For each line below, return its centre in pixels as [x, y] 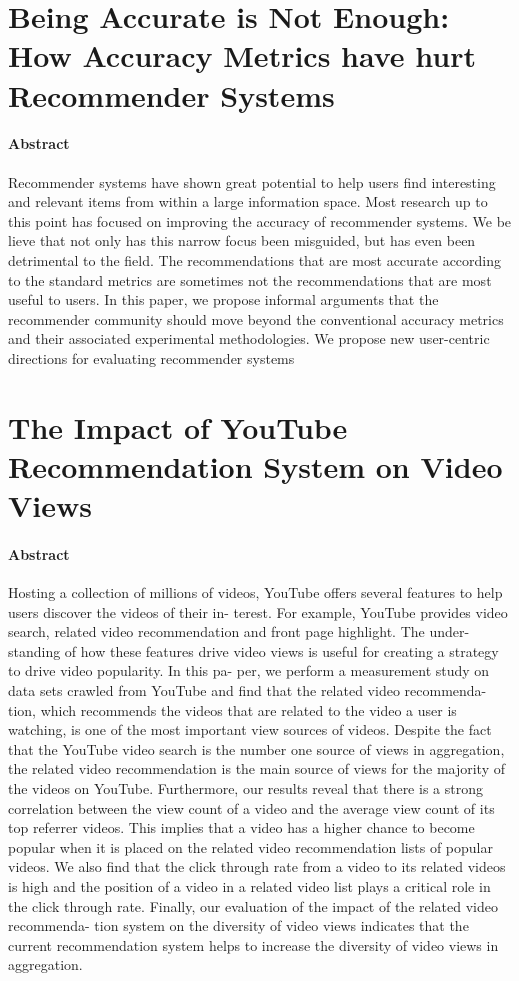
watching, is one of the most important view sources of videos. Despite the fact [250, 729]
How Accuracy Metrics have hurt [242, 55]
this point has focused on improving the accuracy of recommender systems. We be [260, 220]
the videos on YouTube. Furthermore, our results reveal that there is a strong [245, 787]
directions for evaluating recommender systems [151, 357]
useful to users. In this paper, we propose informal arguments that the [223, 299]
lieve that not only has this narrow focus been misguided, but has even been [242, 240]
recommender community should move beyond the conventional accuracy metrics [256, 318]
